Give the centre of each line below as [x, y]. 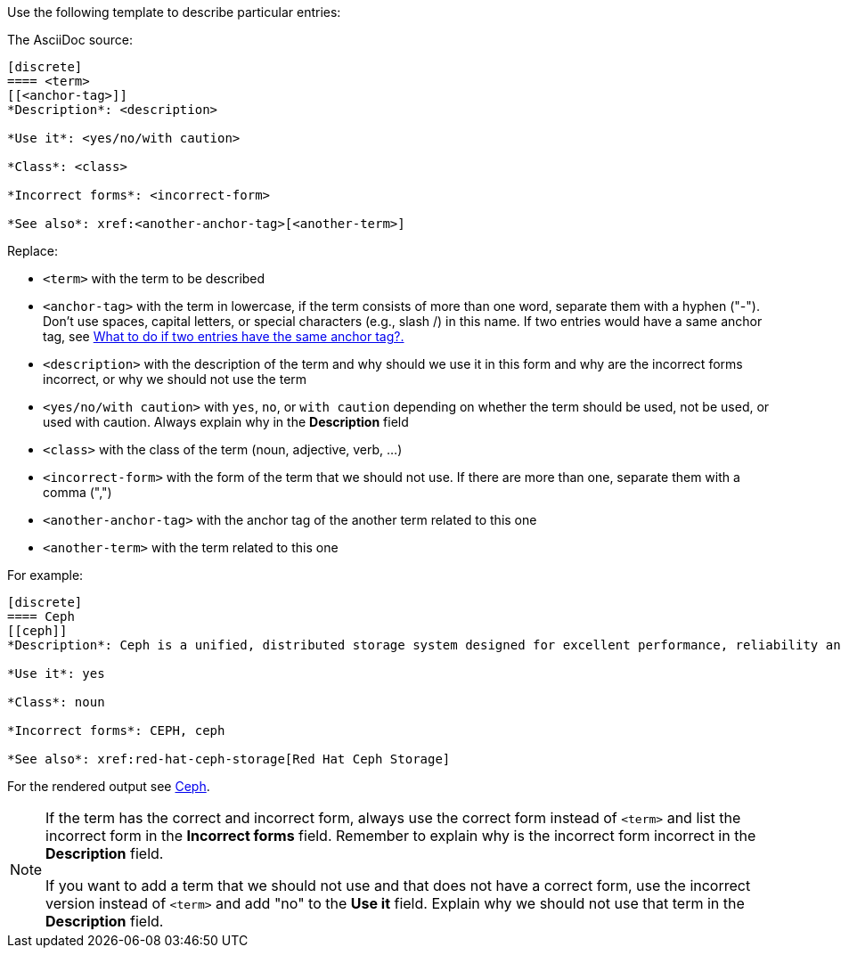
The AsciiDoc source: [70, 40]
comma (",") [78, 492]
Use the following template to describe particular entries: [174, 12]
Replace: [33, 251]
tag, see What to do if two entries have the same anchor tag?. [224, 336]
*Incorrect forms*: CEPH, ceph [116, 731]
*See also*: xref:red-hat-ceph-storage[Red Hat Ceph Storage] [229, 759]
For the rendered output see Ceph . [109, 786]
